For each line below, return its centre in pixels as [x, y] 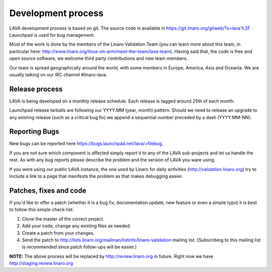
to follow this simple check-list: [42, 210]
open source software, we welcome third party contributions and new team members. [98, 58]
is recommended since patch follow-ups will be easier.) [79, 247]
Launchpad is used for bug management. [52, 35]
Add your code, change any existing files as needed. [76, 226]
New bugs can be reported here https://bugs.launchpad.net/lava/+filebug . [86, 144]
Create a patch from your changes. [58, 233]
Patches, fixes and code [48, 190]
